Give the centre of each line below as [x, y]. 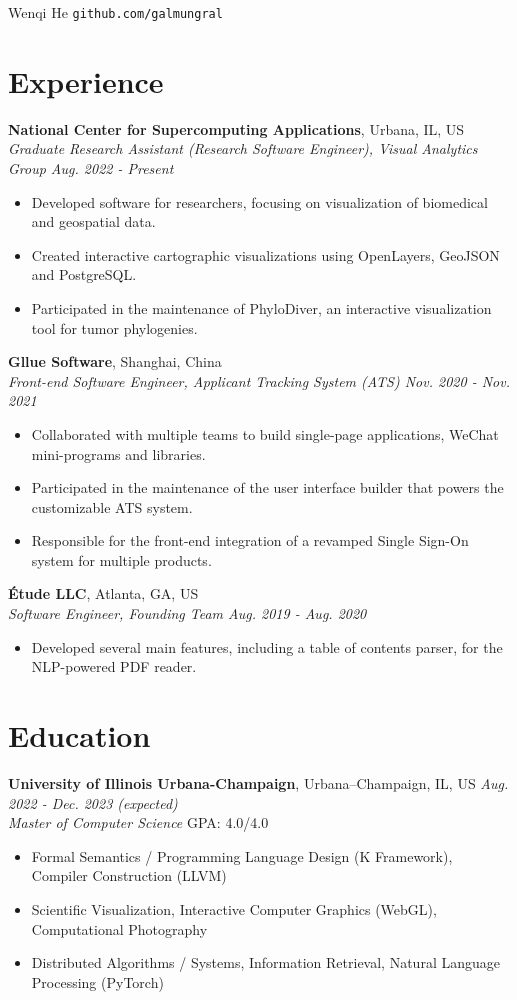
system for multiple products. [121, 559]
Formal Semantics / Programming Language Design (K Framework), [242, 855]
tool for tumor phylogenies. [114, 327]
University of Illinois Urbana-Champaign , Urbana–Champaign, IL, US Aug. [258, 782]
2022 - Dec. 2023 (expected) [93, 802]
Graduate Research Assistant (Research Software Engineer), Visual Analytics [243, 148]
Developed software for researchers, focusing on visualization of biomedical [259, 201]
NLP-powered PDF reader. [114, 666]
